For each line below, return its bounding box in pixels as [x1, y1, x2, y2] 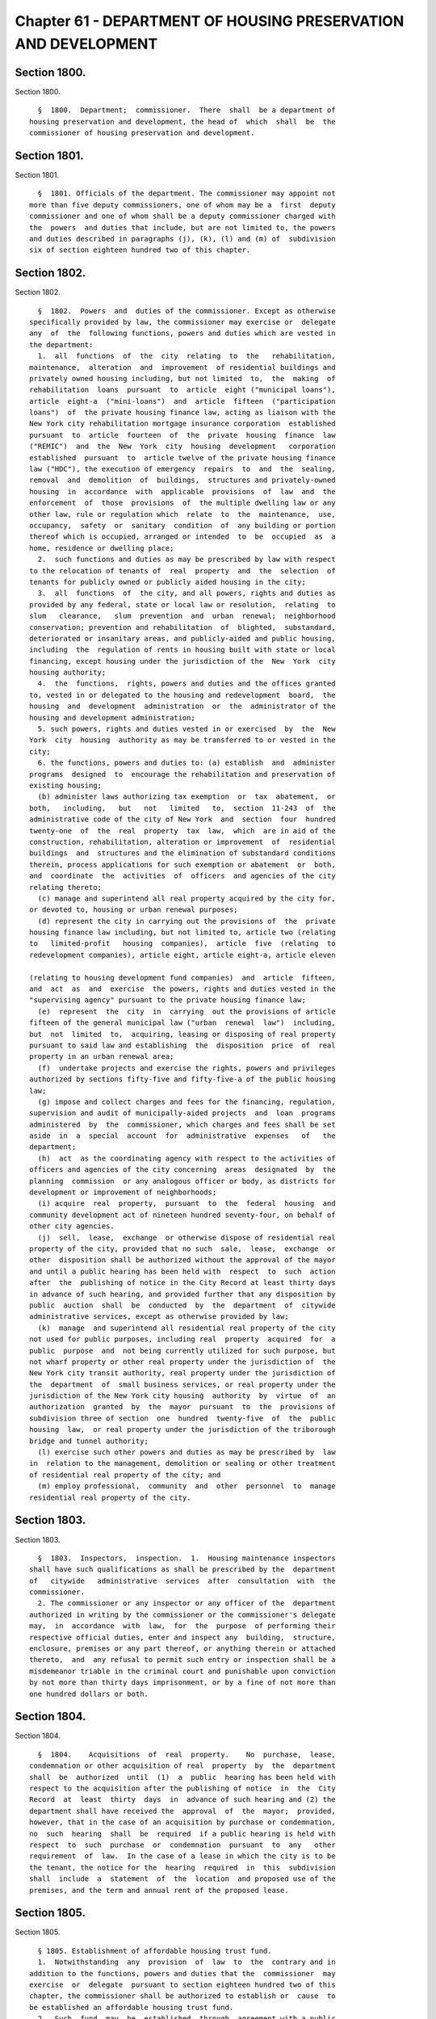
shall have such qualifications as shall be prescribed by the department [29, 1565, 336, 1574]
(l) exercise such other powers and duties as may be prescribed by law [37, 1448, 336, 1457]
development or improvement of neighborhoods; [29, 1188, 217, 1197]
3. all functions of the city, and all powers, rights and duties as [37, 589, 336, 598]
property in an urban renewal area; [29, 1052, 174, 1061]
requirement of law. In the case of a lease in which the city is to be [29, 1852, 336, 1861]
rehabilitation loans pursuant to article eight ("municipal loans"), [29, 385, 336, 395]
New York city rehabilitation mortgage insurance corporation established [29, 419, 336, 428]
